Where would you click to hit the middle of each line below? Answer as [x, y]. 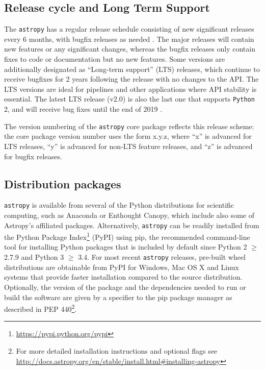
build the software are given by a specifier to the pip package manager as [118, 297]
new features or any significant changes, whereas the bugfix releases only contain [130, 49]
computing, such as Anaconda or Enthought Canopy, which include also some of [129, 215]
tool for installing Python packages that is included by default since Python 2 [126, 247]
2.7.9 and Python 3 [34, 257]
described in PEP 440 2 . [41, 308]
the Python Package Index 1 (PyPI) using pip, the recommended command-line [127, 236]
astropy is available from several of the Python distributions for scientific [119, 205]
